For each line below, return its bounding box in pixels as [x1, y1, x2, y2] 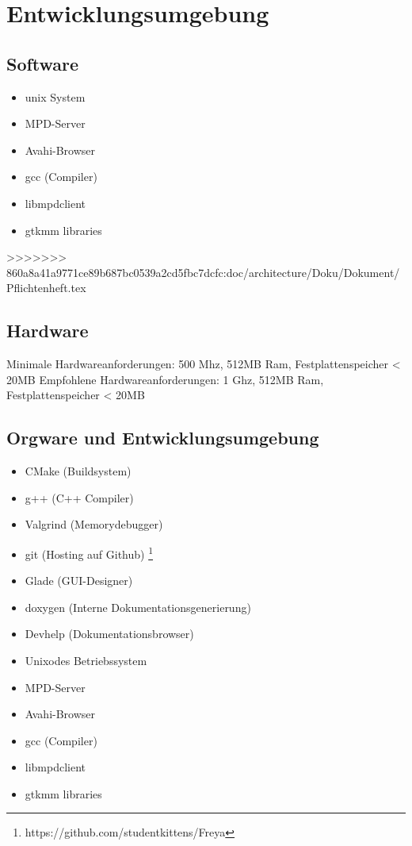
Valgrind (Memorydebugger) [25, 516, 163, 533]
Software [6, 51, 79, 75]
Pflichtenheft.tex [6, 279, 86, 296]
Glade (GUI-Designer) [25, 572, 133, 589]
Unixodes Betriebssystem [25, 652, 147, 668]
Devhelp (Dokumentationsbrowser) [25, 625, 194, 642]
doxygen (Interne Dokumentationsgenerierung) [25, 598, 251, 615]
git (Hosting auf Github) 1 [25, 543, 154, 562]
